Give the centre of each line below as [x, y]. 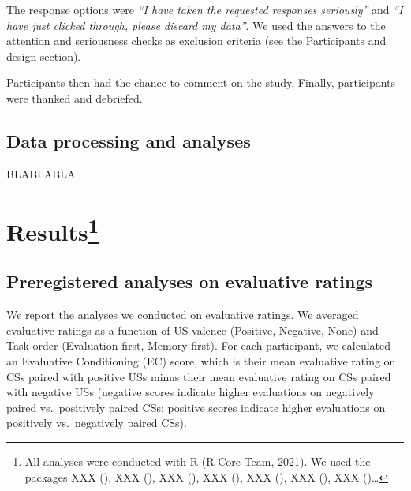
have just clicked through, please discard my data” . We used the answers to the [196, 25]
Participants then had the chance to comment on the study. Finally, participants [201, 82]
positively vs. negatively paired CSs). [97, 423]
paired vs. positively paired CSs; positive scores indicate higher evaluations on [196, 407]
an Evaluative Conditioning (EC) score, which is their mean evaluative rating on [201, 361]
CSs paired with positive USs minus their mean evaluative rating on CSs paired [199, 376]
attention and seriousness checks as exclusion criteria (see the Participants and [196, 41]
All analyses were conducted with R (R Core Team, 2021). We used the [198, 461]
